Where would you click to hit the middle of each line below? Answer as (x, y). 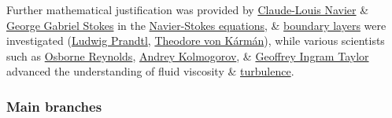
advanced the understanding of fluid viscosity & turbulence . (150, 71)
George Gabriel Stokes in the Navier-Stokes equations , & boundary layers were (196, 25)
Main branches (54, 106)
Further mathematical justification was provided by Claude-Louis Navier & (188, 9)
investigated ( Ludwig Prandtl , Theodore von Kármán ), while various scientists (196, 41)
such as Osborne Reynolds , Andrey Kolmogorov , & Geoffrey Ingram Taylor (188, 55)
